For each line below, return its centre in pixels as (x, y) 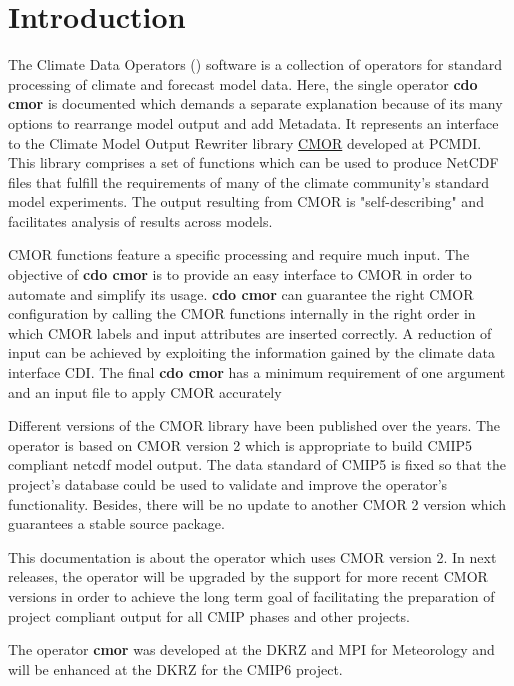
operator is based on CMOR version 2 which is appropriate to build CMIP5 (240, 444)
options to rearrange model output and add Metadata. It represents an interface (253, 122)
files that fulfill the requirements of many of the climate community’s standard (249, 181)
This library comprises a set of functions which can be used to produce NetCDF (253, 162)
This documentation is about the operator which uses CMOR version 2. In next (252, 556)
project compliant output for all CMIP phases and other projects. (209, 615)
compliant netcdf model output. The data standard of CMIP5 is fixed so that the (257, 464)
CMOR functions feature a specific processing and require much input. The (239, 254)
